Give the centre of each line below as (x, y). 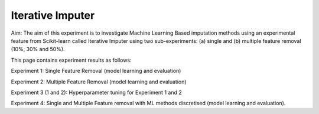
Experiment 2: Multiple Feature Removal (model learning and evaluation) (99, 82)
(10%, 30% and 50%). (38, 49)
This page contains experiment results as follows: (71, 60)
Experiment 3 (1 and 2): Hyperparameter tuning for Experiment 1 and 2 (97, 92)
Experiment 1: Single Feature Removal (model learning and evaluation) (96, 71)
